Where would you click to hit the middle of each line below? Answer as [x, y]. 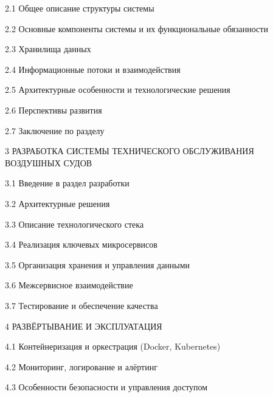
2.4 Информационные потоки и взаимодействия [93, 69]
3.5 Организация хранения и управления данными [98, 264]
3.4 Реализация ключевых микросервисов [81, 244]
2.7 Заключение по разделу [55, 130]
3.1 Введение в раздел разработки [67, 183]
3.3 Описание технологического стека [74, 224]
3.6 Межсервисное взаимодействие [69, 285]
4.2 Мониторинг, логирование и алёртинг [81, 366]
